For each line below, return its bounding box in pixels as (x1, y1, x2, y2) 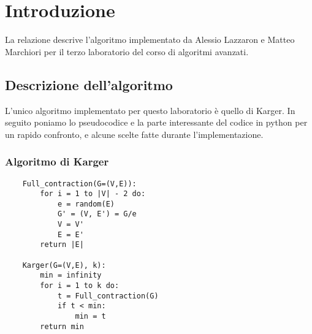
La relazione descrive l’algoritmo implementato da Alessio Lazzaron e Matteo (5, 33, 295, 46)
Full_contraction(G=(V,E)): (22, 179, 137, 188)
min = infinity (40, 271, 102, 280)
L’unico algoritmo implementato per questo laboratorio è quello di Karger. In (5, 104, 295, 116)
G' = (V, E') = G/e (57, 210, 137, 219)
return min (40, 322, 84, 331)
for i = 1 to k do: (40, 281, 120, 290)
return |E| (40, 240, 84, 249)
